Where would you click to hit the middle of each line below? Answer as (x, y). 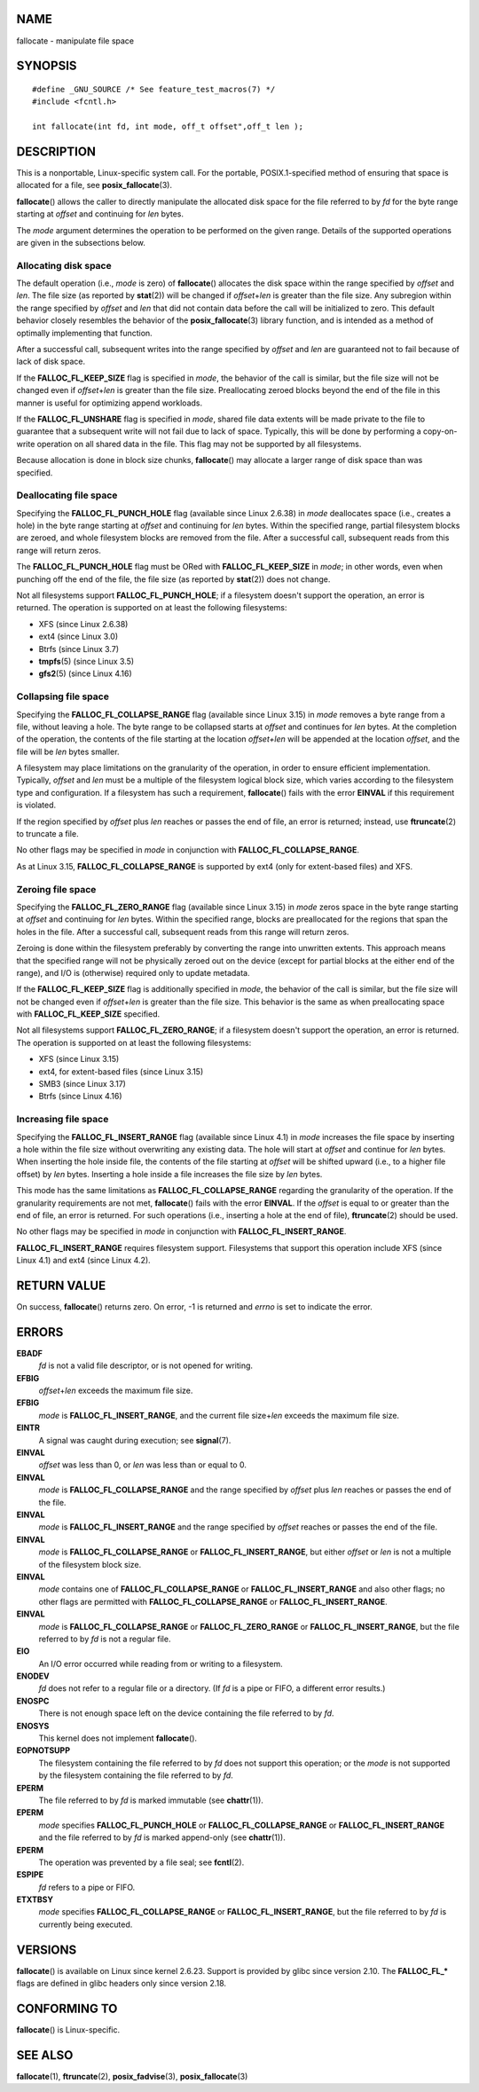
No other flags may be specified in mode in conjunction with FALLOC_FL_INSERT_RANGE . (181, 1231)
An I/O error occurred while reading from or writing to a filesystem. (161, 1663)
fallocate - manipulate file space (75, 41)
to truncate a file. (47, 834)
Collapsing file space (63, 696)
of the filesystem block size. (90, 1564)
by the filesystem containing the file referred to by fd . (136, 1775)
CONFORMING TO (67, 2008)
